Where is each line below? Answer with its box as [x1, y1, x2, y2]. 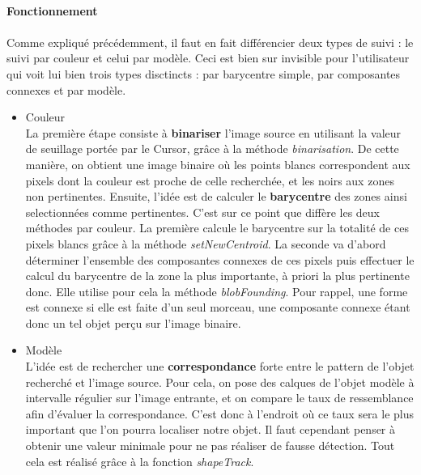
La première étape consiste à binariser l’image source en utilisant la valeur [25, 124, 402, 141]
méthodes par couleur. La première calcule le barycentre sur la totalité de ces [25, 219, 409, 236]
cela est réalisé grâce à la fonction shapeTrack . [25, 452, 254, 469]
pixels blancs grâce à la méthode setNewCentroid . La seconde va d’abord [25, 235, 386, 252]
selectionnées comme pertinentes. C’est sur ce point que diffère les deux [25, 203, 381, 220]
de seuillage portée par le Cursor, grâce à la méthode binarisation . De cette [25, 140, 399, 157]
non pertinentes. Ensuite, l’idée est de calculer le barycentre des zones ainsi [25, 188, 407, 205]
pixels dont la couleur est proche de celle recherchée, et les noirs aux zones [25, 172, 394, 189]
